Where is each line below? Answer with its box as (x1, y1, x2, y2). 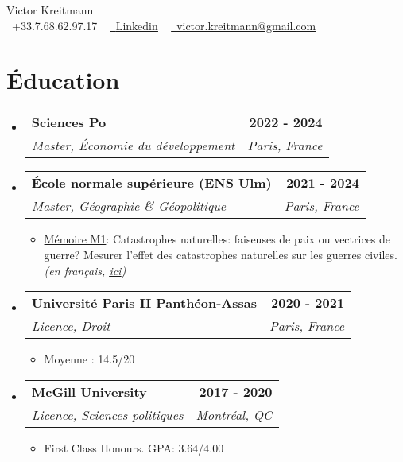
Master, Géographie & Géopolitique (31, 196, 227, 215)
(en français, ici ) (44, 262, 126, 278)
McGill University (31, 382, 147, 401)
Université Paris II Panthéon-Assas (31, 293, 257, 313)
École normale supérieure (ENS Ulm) (31, 173, 272, 192)
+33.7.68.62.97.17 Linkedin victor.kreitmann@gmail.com (11, 17, 316, 33)
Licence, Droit (31, 316, 110, 336)
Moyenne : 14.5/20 (44, 351, 135, 367)
